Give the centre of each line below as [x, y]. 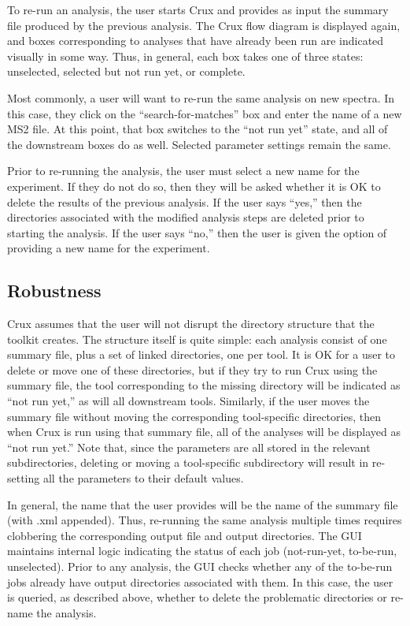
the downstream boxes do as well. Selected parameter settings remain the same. [199, 144]
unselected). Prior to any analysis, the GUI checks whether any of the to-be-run [200, 566]
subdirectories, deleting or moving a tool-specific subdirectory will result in [188, 462]
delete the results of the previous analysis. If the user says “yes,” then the [185, 201]
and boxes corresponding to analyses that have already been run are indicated [196, 41]
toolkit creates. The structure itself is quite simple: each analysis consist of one [197, 339]
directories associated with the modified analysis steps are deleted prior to [186, 217]
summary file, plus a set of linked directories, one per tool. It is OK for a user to [201, 354]
